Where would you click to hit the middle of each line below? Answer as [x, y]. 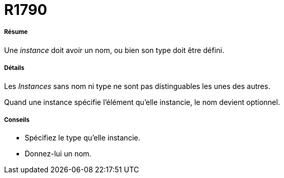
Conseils [17, 120]
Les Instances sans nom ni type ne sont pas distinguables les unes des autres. [137, 86]
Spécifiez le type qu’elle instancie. [83, 138]
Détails [14, 68]
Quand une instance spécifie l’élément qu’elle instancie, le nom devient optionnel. [142, 102]
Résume [16, 32]
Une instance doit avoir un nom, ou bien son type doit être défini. [114, 50]
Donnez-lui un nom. [58, 154]
